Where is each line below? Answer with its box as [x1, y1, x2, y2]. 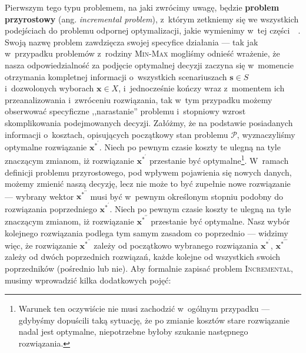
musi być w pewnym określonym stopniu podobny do [90, 190, 283, 202]
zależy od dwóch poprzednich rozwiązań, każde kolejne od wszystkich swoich [5, 250, 281, 263]
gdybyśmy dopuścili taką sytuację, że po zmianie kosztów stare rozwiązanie [18, 314, 290, 326]
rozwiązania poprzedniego [5, 202, 97, 215]
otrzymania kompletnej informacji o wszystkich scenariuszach [5, 70, 227, 83]
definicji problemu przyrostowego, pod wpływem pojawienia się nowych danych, [5, 166, 292, 178]
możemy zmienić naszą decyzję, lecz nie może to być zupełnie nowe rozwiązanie [5, 177, 291, 190]
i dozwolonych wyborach [5, 82, 94, 94]
